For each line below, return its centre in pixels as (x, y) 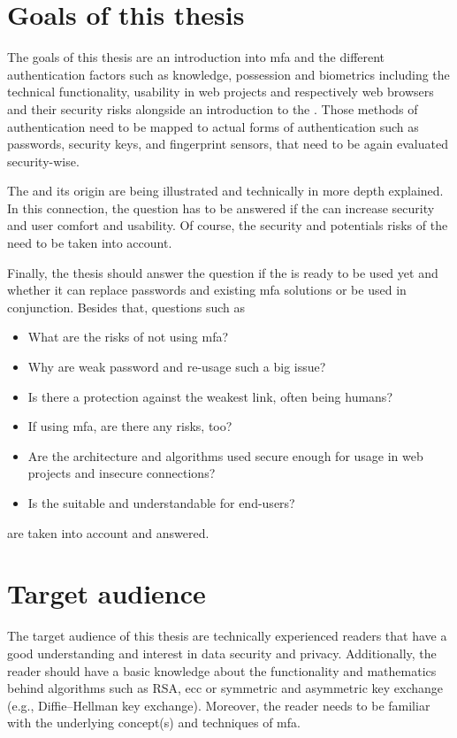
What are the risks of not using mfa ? (128, 337)
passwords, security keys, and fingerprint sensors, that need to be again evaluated (228, 144)
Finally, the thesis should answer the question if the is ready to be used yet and (223, 272)
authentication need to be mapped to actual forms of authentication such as (213, 126)
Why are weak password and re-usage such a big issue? (177, 367)
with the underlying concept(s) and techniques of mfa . (154, 723)
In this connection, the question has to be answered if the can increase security (221, 208)
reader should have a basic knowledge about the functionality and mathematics (222, 670)
